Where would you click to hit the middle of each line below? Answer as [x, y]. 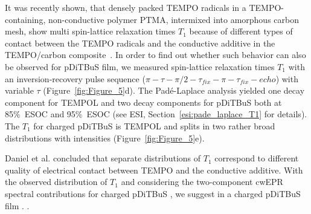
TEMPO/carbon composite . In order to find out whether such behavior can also [155, 55]
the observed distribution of [56, 182]
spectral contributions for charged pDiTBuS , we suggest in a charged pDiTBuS [153, 193]
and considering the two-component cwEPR [202, 182]
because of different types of [241, 31]
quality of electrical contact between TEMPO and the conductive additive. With [154, 170]
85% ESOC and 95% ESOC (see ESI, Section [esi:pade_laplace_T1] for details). [156, 114]
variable [19, 90]
